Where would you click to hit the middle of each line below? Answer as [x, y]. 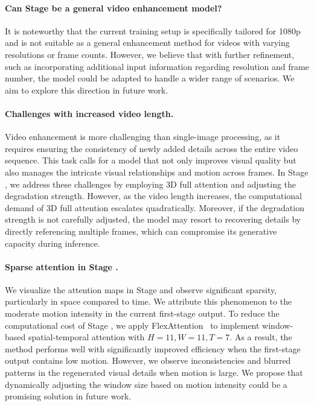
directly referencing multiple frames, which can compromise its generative [141, 231]
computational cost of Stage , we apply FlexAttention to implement [132, 325]
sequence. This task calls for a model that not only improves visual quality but [151, 160]
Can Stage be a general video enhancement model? [114, 8]
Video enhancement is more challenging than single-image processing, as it [143, 137]
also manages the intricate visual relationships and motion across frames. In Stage [157, 172]
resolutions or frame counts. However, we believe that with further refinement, [150, 54]
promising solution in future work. [68, 396]
